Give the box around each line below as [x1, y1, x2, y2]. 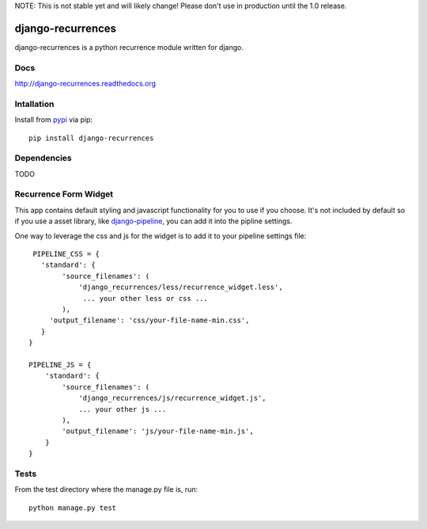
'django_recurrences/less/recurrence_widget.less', [78, 283, 284, 292]
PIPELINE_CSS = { [32, 249, 100, 259]
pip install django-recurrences [28, 133, 154, 143]
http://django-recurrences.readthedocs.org [14, 79, 157, 89]
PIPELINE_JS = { [28, 360, 92, 369]
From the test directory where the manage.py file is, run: [14, 485, 198, 494]
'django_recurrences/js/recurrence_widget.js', [78, 394, 266, 403]
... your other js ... [78, 405, 167, 413]
